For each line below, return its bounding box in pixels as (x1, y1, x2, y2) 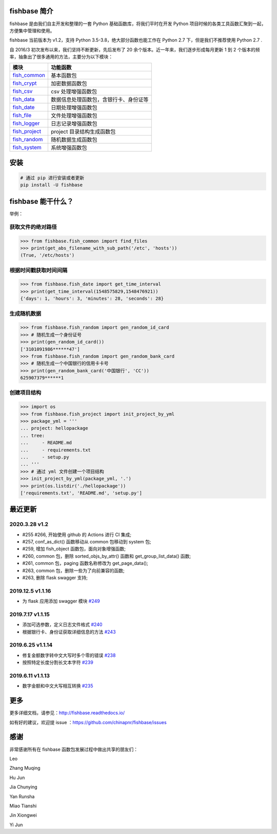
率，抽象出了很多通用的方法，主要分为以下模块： (9, 54, 113, 60)
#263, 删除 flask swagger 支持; (22, 575, 88, 581)
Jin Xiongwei (9, 812, 37, 819)
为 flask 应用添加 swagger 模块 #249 (22, 598, 100, 604)
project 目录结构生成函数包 (51, 128, 116, 136)
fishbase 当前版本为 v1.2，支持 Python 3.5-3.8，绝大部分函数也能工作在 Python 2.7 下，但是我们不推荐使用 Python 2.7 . (9, 37, 263, 43)
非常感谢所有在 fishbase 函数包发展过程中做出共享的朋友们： (9, 746, 138, 752)
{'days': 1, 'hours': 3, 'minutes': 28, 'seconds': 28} (20, 296, 164, 301)
